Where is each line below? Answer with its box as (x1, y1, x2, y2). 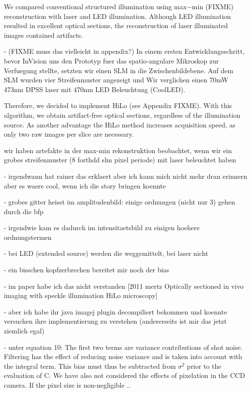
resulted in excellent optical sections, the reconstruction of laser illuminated (4, 20, 228, 31)
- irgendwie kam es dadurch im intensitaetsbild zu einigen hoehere (4, 222, 200, 233)
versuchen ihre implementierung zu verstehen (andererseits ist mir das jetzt (4, 316, 227, 326)
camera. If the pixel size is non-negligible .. (4, 380, 131, 390)
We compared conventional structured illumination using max (4, 1, 187, 11)
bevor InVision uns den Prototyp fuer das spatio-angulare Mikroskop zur (4, 55, 219, 65)
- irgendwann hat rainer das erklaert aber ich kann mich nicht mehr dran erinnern (4, 171, 247, 181)
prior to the (187, 361, 221, 371)
